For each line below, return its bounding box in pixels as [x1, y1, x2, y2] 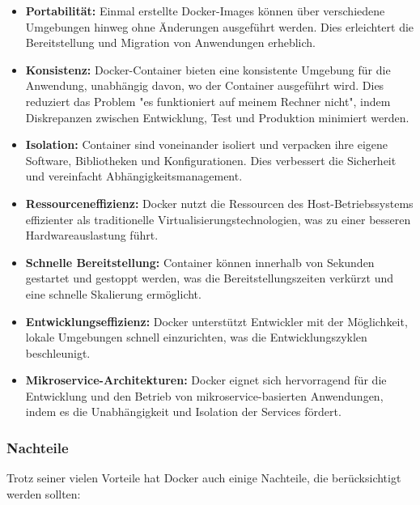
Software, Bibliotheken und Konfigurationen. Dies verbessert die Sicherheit [25, 151, 397, 168]
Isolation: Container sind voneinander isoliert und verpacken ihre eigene [25, 136, 388, 153]
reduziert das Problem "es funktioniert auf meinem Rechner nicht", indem [25, 92, 391, 109]
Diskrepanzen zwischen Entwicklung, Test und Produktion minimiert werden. [25, 108, 409, 125]
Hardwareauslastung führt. [25, 227, 159, 244]
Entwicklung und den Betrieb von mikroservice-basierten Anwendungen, [25, 387, 384, 404]
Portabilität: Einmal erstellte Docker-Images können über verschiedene [25, 2, 385, 19]
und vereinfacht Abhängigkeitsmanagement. [25, 168, 243, 185]
